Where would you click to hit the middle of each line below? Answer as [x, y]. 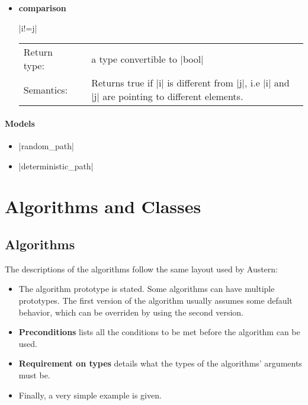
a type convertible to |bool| [147, 59]
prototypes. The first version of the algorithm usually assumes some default [155, 300]
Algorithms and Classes [103, 206]
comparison [42, 8]
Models [20, 123]
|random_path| [46, 145]
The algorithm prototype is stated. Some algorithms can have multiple [147, 289]
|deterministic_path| [56, 165]
